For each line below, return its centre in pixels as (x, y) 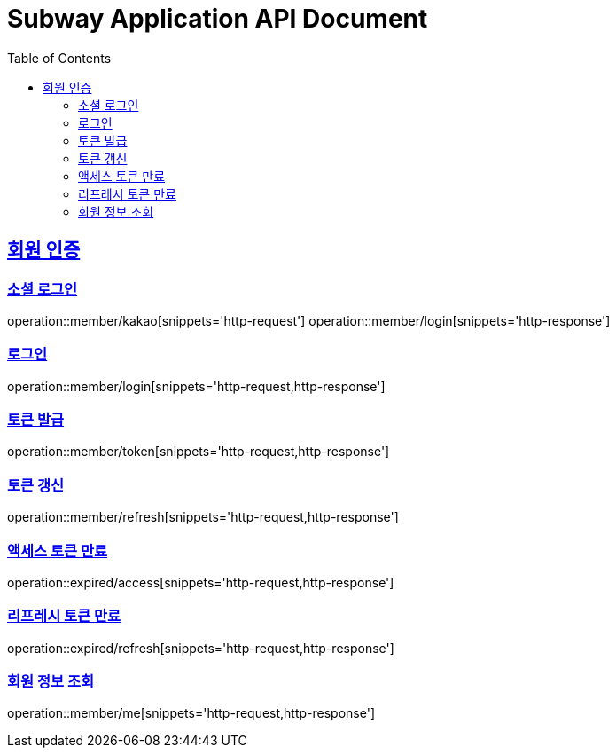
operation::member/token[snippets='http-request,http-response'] (199, 452)
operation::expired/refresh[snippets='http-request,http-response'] (201, 648)
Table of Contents (59, 58)
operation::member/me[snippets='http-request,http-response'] (191, 713)
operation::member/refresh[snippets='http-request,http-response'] (203, 517)
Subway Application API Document (218, 19)
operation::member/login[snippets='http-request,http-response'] (196, 386)
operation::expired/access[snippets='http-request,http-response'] (201, 582)
